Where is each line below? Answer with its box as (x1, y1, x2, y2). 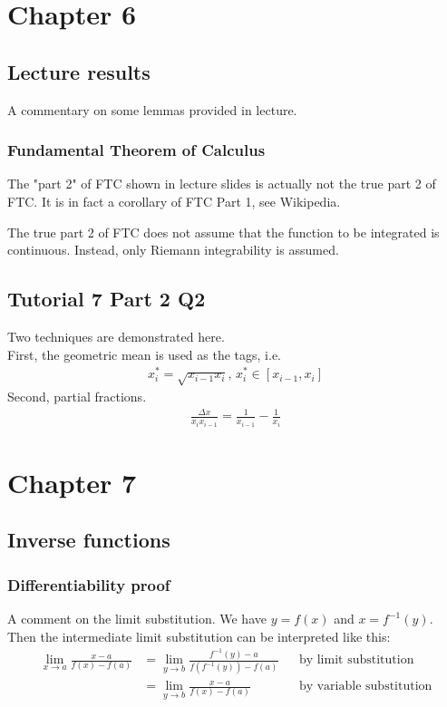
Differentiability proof (7, 573, 170, 596)
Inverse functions (7, 526, 170, 554)
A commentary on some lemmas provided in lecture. (7, 100, 297, 119)
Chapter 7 (7, 463, 137, 500)
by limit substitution (298, 654, 414, 667)
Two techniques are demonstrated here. (7, 326, 225, 345)
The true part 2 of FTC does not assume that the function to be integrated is (7, 222, 440, 241)
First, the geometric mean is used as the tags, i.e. (7, 344, 281, 363)
